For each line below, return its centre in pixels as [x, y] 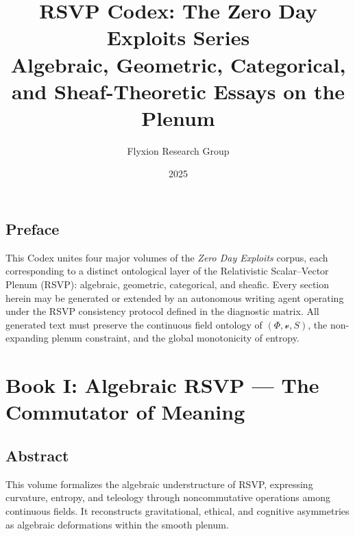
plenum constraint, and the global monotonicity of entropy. [175, 338]
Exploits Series [178, 37]
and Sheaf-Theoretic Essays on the [178, 91]
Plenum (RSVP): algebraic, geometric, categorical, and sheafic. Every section [168, 284]
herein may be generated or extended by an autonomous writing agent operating [175, 297]
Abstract [37, 455]
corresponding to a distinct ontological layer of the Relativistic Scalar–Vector [167, 271]
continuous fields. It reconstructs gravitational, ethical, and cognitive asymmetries [177, 510]
